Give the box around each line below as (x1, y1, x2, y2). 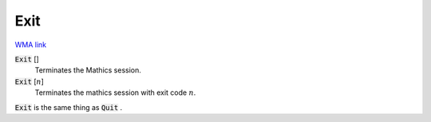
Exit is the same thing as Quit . (14, 102, 123, 112)
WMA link (14, 40, 47, 49)
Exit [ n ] (14, 77, 44, 86)
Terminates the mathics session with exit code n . (34, 88, 196, 97)
